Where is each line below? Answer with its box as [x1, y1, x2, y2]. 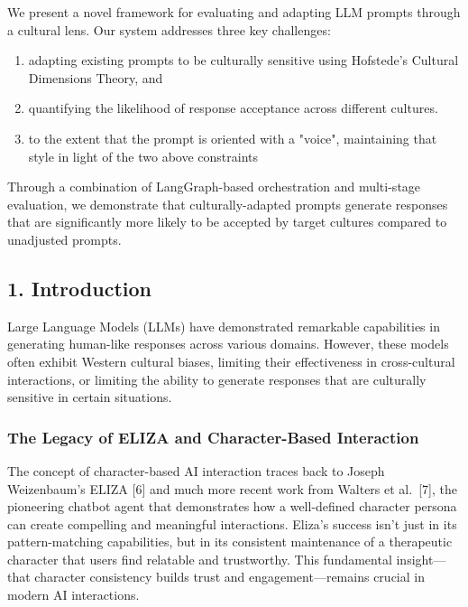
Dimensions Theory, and [28, 68, 163, 87]
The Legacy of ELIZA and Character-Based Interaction [7, 425, 419, 448]
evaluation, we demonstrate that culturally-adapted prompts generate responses [7, 194, 448, 213]
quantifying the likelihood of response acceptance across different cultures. [28, 98, 438, 117]
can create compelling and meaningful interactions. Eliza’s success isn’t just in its [7, 514, 457, 533]
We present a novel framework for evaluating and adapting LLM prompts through [7, 3, 461, 21]
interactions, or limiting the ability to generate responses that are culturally [7, 369, 427, 388]
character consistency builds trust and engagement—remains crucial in [34, 567, 425, 586]
